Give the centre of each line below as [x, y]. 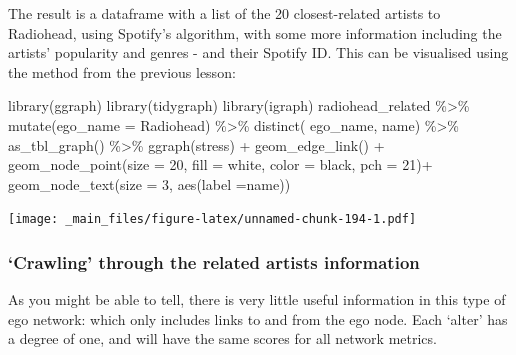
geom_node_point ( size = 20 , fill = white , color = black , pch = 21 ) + [220, 164]
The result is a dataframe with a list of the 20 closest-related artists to [224, 13]
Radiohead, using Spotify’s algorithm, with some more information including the [255, 32]
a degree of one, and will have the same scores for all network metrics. [222, 338]
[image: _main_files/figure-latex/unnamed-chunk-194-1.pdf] [212, 219]
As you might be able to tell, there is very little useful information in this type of [257, 299]
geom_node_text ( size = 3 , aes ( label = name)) [149, 183]
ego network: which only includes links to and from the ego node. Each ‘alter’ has [258, 318]
